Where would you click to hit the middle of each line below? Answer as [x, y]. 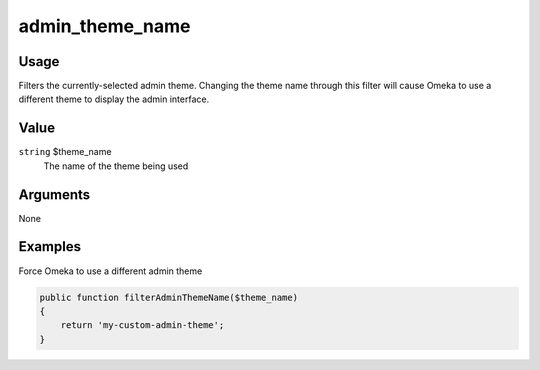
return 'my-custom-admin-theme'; [142, 325]
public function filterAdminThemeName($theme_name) [169, 297]
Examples [50, 246]
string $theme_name [65, 152]
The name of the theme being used [116, 166]
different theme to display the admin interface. [114, 99]
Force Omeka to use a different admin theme [110, 271]
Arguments [54, 194]
